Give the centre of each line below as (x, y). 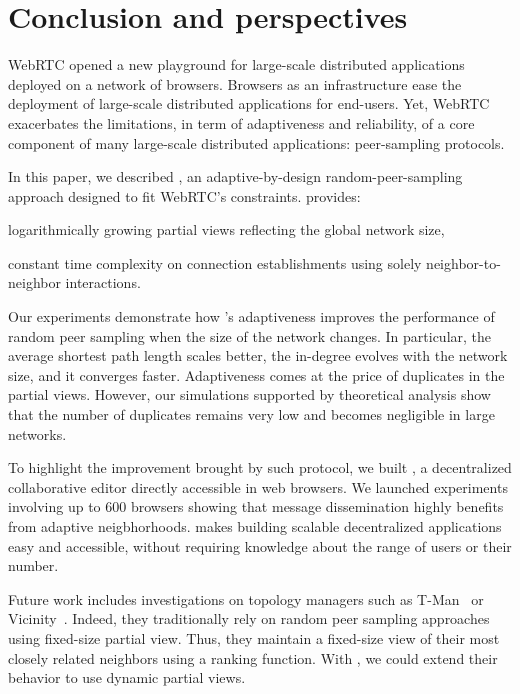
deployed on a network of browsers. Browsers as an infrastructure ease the (235, 83)
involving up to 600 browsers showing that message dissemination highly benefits (256, 506)
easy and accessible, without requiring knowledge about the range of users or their (260, 545)
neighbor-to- (463, 262)
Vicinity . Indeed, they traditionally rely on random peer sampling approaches (249, 618)
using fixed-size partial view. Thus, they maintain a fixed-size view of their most (254, 637)
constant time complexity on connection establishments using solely (215, 262)
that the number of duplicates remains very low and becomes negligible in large (251, 414)
